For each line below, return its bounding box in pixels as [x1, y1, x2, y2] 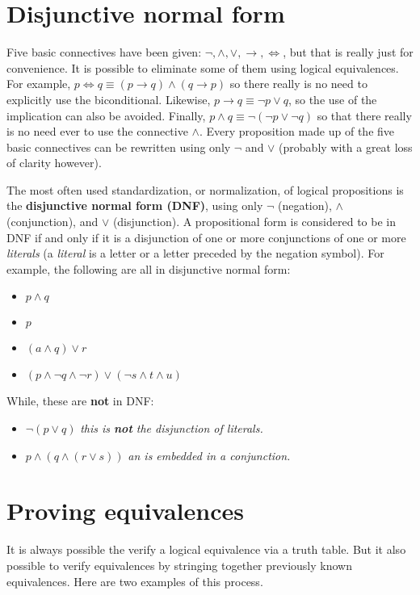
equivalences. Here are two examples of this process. [6, 572, 263, 589]
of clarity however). [6, 154, 102, 171]
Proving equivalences [6, 494, 244, 527]
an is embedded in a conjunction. [128, 446, 291, 463]
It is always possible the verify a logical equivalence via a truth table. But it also [6, 541, 406, 558]
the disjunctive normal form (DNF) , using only [6, 197, 263, 214]
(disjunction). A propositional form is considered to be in [112, 213, 396, 230]
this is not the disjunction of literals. [80, 420, 263, 437]
